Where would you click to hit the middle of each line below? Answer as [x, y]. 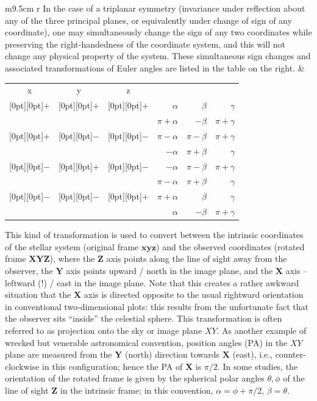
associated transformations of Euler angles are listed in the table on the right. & [155, 67]
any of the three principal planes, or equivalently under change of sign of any [148, 20]
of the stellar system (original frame [72, 246]
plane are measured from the [59, 354]
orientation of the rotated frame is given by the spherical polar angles [135, 378]
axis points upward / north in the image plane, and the [169, 270]
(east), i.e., [252, 354]
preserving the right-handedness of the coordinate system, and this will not [145, 44]
